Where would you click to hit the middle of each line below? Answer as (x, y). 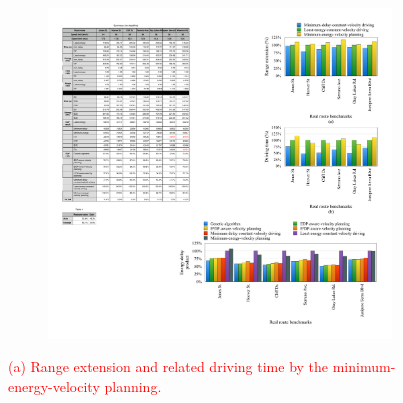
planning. (133, 386)
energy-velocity (54, 386)
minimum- (364, 366)
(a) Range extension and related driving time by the (168, 366)
